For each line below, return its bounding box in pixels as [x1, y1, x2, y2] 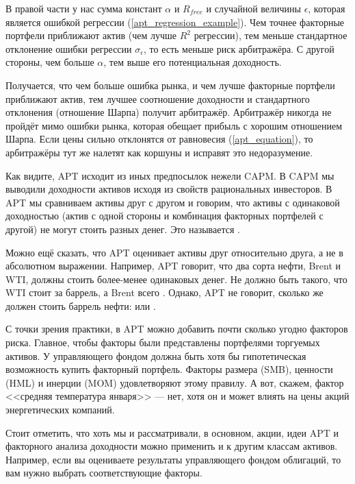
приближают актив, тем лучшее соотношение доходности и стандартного [5, 91, 310, 106]
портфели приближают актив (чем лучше [5, 28, 176, 43]
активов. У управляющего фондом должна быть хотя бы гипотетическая [5, 348, 306, 363]
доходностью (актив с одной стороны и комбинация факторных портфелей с [5, 208, 324, 223]
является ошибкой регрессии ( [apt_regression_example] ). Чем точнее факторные [5, 14, 345, 29]
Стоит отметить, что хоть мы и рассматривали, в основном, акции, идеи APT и [5, 425, 339, 439]
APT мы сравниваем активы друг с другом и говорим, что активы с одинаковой [5, 195, 340, 209]
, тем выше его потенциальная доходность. [103, 55, 282, 69]
